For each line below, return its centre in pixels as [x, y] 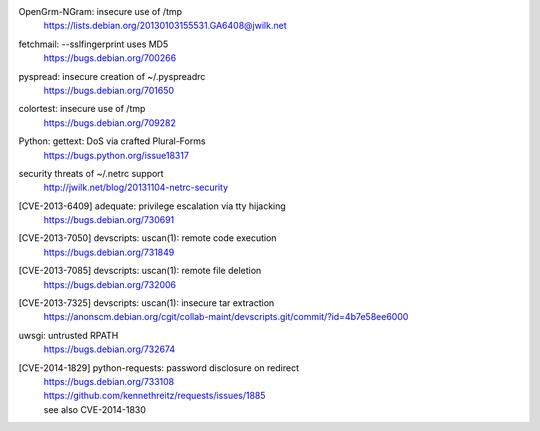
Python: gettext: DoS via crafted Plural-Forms [112, 141]
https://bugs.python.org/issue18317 [116, 155]
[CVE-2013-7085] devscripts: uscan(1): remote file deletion [140, 271]
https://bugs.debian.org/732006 [110, 284]
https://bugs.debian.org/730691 [109, 220]
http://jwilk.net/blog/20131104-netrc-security [136, 187]
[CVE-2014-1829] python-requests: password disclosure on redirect [159, 367]
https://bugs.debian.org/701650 [109, 90]
